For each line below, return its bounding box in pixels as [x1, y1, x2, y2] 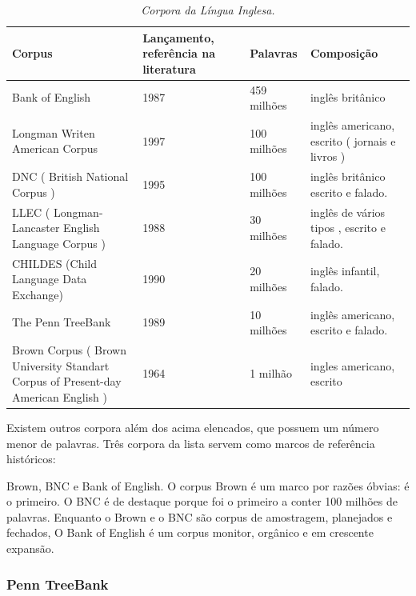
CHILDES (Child [12, 254, 97, 271]
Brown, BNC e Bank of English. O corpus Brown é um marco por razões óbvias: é [6, 477, 410, 494]
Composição [310, 45, 378, 62]
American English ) [12, 388, 107, 405]
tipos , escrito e [310, 219, 386, 236]
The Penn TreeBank [12, 314, 111, 330]
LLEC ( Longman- [12, 203, 103, 220]
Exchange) [12, 286, 63, 302]
